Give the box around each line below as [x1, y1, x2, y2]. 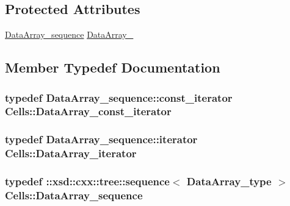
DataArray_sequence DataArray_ [5, 28, 134, 41]
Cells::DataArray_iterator [5, 146, 137, 161]
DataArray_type [186, 174, 272, 189]
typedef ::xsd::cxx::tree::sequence [5, 174, 170, 189]
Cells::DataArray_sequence [5, 187, 143, 202]
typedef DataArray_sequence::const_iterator [5, 90, 233, 105]
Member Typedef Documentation [5, 58, 220, 77]
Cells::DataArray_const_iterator [5, 104, 172, 119]
